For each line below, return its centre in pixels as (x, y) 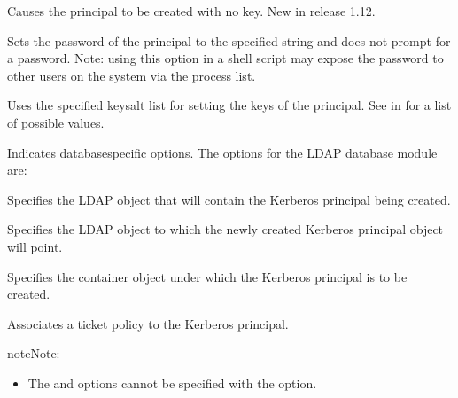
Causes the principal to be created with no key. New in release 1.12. (191, 11)
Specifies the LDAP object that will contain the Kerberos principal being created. (229, 199)
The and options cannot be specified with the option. (172, 382)
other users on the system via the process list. (132, 75)
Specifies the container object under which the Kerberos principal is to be (207, 276)
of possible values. (56, 122)
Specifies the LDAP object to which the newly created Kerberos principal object (225, 229)
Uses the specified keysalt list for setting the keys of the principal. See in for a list (229, 105)
